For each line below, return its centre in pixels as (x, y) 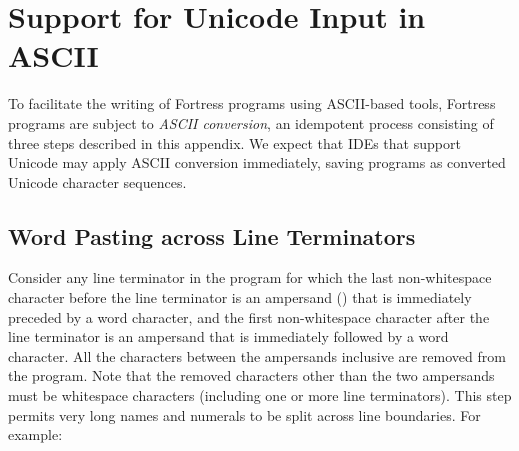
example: (35, 434)
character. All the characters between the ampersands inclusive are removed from (257, 355)
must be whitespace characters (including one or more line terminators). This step (260, 395)
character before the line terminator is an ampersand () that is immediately (240, 297)
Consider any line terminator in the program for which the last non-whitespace (250, 277)
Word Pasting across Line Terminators (212, 235)
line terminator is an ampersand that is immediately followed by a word (228, 336)
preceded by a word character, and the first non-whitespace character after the (249, 316)
